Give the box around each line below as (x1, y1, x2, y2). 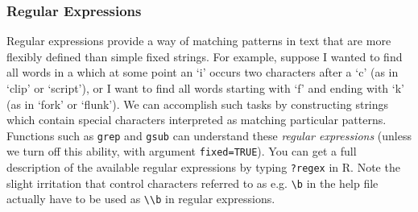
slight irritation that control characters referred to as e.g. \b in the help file (6, 174, 379, 191)
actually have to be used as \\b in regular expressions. (6, 190, 275, 207)
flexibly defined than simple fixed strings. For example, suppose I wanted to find (6, 48, 403, 64)
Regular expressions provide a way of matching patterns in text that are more (6, 32, 391, 49)
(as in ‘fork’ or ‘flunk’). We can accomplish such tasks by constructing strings (6, 95, 389, 112)
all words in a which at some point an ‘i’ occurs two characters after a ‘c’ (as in (6, 64, 399, 81)
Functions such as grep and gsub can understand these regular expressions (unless (6, 127, 412, 143)
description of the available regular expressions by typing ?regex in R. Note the (6, 159, 400, 176)
